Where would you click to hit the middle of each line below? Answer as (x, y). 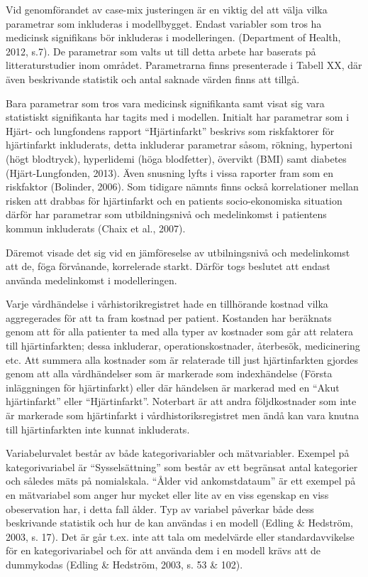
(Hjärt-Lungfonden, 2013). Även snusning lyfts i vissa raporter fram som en (170, 172)
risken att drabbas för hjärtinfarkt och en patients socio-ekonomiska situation (174, 200)
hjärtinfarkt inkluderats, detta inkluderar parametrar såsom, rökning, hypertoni (179, 145)
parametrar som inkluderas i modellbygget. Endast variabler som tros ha (164, 23)
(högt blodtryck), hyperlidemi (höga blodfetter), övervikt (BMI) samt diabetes (176, 158)
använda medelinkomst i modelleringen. (91, 280)
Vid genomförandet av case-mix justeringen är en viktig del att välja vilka (167, 9)
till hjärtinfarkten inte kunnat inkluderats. (98, 429)
